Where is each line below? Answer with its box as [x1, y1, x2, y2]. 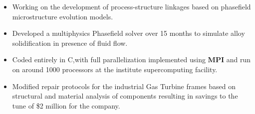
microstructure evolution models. [12, 11, 113, 21]
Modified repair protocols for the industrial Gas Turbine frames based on [12, 81, 236, 91]
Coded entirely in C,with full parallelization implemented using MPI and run [12, 54, 251, 65]
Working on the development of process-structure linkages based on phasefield [12, 1, 251, 11]
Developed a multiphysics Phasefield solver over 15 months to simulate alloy [12, 28, 245, 38]
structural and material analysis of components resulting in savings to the [12, 91, 238, 101]
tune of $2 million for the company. [12, 100, 120, 111]
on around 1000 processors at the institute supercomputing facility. [12, 64, 218, 74]
